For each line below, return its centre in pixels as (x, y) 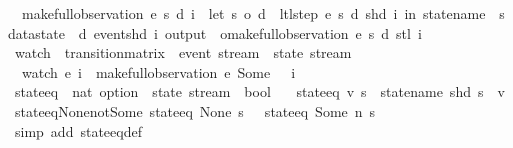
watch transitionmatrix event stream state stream (183, 52)
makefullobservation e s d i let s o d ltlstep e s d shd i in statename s (263, 13)
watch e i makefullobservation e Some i (158, 71)
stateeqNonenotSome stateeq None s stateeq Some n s (195, 110)
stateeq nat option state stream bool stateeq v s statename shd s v (259, 91)
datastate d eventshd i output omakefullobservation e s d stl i (215, 32)
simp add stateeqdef (78, 130)
